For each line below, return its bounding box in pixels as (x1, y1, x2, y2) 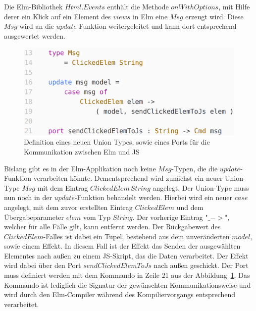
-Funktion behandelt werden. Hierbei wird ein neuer (74, 192, 233, 203)
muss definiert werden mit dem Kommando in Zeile (4, 270, 160, 280)
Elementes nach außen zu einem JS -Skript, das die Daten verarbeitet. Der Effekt (4, 250, 249, 260)
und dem (176, 202, 204, 212)
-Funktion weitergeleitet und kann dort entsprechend (76, 21, 237, 31)
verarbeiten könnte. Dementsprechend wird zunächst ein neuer (33, 173, 223, 183)
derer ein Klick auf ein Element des (4, 11, 111, 21)
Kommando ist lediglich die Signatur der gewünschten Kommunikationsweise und (4, 279, 251, 290)
